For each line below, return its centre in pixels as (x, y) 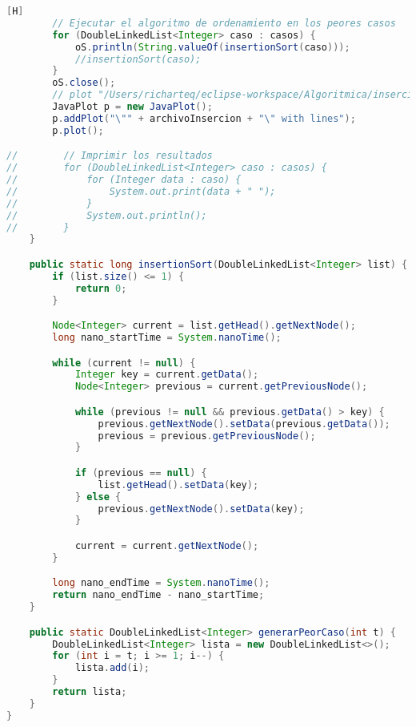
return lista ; (90, 692)
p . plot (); (78, 130)
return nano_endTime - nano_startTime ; (158, 595)
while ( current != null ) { (124, 363)
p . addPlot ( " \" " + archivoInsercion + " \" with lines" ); (204, 118)
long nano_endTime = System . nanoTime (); (161, 583)
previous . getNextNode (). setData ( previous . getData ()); (244, 424)
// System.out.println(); (107, 215)
